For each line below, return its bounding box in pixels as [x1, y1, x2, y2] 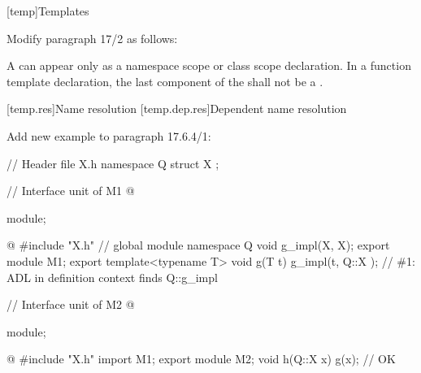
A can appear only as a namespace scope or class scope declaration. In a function [7, 57, 411, 74]
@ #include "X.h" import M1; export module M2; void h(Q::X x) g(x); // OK [7, 350, 396, 367]
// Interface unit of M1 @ [7, 182, 135, 199]
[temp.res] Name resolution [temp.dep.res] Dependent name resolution [7, 100, 347, 117]
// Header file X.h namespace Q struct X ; [7, 154, 219, 171]
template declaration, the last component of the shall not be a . [7, 72, 323, 89]
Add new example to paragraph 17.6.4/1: [7, 127, 211, 144]
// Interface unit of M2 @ [7, 296, 135, 313]
